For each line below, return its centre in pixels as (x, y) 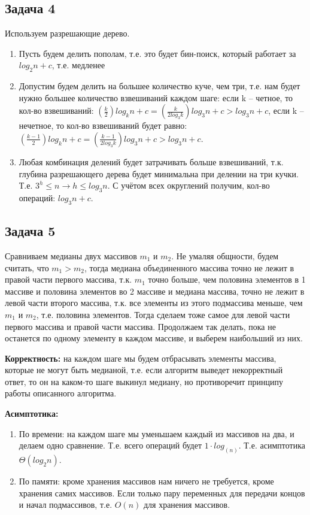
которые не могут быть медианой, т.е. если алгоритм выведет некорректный (144, 370)
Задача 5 (30, 231)
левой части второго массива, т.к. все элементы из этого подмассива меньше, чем (154, 303)
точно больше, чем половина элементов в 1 (227, 279)
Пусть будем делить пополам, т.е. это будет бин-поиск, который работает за (157, 53)
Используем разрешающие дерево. (67, 33)
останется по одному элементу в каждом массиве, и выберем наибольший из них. (154, 338)
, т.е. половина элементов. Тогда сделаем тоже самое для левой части (163, 314)
